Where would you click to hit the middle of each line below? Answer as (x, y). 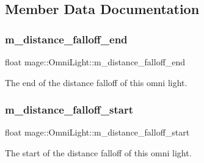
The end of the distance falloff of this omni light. (96, 82)
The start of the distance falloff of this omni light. (98, 153)
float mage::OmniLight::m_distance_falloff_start (97, 132)
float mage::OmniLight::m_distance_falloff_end (95, 62)
